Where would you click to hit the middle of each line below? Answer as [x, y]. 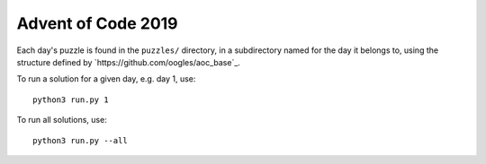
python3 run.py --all [80, 140]
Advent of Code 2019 [98, 23]
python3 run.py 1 [71, 99]
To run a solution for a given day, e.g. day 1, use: [106, 79]
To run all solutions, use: [62, 120]
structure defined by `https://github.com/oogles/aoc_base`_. [128, 62]
